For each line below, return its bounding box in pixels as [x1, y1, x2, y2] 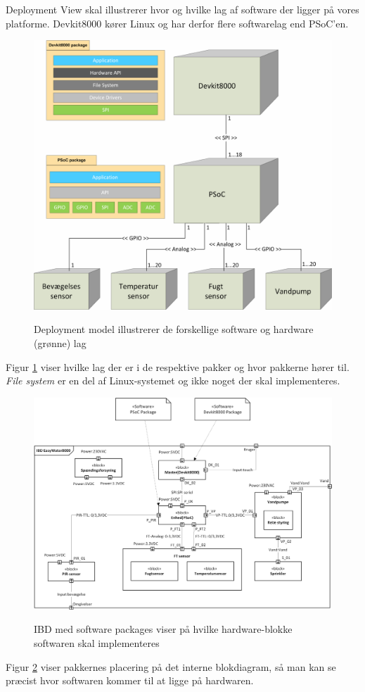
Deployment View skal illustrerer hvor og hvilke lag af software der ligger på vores [6, 2, 359, 16]
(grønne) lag [34, 335, 87, 350]
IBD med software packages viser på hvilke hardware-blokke [34, 622, 293, 636]
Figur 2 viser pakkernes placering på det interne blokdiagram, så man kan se [6, 659, 336, 674]
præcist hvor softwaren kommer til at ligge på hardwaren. [6, 673, 254, 688]
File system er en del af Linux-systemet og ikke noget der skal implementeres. [6, 373, 340, 388]
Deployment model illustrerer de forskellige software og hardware [34, 322, 314, 336]
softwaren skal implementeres [34, 635, 160, 650]
